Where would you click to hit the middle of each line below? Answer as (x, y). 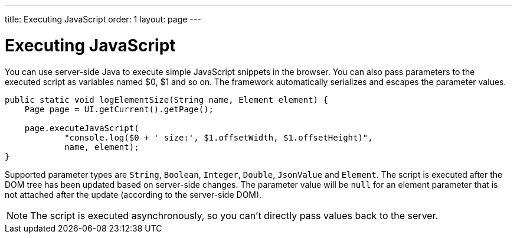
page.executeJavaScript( (82, 128)
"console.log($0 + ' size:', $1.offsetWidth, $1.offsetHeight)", (219, 137)
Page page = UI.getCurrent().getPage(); (119, 109)
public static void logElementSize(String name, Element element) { (166, 100)
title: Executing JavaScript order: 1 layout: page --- (103, 19)
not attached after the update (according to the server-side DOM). (133, 194)
